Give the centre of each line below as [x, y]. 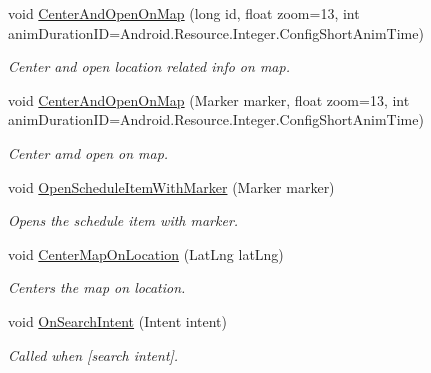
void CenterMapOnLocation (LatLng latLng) [146, 253]
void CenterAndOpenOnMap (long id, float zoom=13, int [184, 13]
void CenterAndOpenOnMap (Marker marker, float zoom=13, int [209, 99]
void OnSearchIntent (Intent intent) [118, 320]
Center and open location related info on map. [149, 66]
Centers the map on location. [97, 287]
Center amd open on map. [88, 152]
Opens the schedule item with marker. [123, 220]
